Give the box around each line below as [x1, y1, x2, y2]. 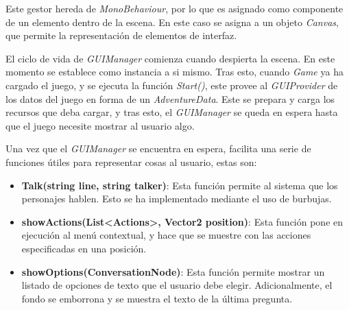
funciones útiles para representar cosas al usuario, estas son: [5, 154, 257, 169]
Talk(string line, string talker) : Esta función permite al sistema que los [21, 178, 338, 192]
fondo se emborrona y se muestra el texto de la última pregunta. [21, 291, 293, 305]
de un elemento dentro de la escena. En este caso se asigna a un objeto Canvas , [5, 14, 339, 29]
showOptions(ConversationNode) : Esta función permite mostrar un [21, 264, 325, 278]
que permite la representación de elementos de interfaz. [5, 28, 237, 43]
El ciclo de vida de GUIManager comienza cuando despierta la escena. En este [5, 51, 335, 65]
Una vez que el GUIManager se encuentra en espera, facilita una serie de [5, 141, 311, 156]
